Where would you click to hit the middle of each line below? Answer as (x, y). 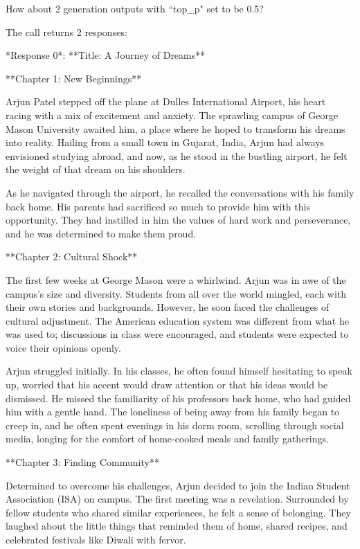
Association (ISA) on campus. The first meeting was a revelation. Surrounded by (177, 499)
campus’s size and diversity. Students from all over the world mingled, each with (176, 293)
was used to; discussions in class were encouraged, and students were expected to (177, 334)
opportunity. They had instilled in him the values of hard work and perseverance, (178, 220)
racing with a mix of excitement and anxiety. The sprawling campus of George (172, 115)
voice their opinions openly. (63, 347)
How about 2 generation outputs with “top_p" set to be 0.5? (135, 8)
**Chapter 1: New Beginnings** (74, 78)
